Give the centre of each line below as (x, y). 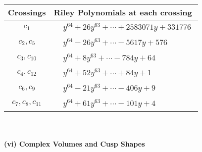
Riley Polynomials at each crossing (123, 12)
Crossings (27, 12)
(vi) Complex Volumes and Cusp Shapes (75, 144)
